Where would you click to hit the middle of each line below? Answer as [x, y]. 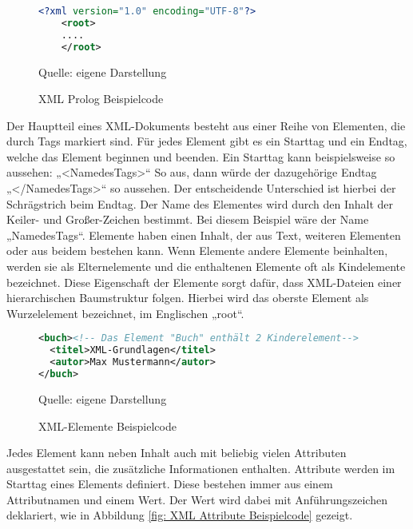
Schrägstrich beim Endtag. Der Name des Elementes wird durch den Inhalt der [200, 203]
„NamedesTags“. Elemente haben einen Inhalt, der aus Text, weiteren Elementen [204, 235]
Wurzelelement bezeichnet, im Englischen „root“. [125, 313]
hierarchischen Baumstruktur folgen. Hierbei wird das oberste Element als [188, 298]
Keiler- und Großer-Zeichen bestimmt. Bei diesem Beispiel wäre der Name [188, 219]
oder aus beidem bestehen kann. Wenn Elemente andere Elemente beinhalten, [197, 251]
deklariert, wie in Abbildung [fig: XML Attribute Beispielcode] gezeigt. [180, 515]
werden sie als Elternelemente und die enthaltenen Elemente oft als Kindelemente [206, 266]
